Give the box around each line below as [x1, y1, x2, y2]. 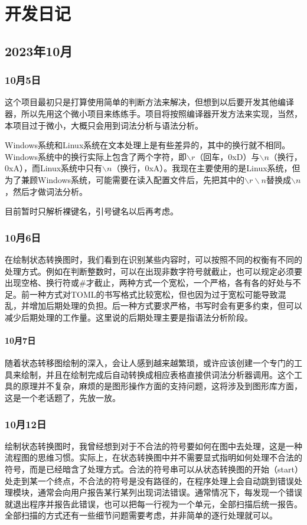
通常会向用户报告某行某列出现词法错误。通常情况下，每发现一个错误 [37, 486, 302, 498]
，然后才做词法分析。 [5, 185, 87, 197]
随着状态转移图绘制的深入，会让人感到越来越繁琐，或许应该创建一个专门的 [5, 357, 294, 369]
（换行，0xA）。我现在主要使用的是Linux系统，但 [112, 162, 301, 174]
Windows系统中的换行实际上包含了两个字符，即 [5, 150, 187, 162]
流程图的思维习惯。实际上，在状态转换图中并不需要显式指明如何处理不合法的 [5, 451, 302, 464]
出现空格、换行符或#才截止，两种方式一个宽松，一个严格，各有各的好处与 [5, 276, 293, 289]
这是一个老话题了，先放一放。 [5, 392, 120, 404]
